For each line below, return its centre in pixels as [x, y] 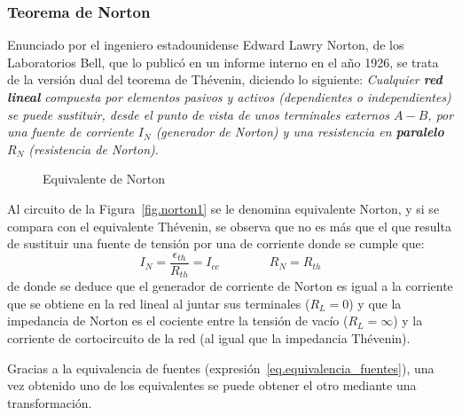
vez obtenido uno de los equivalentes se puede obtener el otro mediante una [212, 385]
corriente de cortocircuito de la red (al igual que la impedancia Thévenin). [209, 338]
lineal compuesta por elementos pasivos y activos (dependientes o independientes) [229, 97]
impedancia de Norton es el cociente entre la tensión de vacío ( [178, 321]
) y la [408, 321]
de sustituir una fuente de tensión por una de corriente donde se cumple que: [216, 243]
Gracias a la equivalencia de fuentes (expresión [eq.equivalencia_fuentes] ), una [221, 368]
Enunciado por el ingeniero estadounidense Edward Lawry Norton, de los [206, 45]
